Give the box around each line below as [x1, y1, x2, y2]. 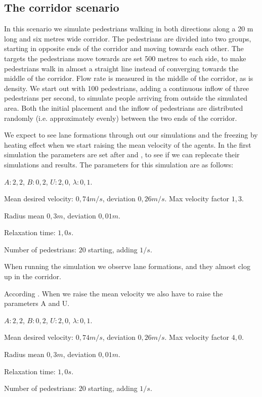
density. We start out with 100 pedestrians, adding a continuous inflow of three [4, 82, 249, 93]
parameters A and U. [4, 298, 70, 308]
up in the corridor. [4, 271, 61, 282]
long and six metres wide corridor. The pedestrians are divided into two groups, [4, 33, 251, 43]
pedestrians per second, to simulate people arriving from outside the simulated [4, 93, 247, 103]
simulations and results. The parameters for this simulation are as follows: [4, 159, 234, 169]
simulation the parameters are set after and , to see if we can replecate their [4, 149, 240, 160]
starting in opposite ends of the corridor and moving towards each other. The [4, 43, 244, 54]
